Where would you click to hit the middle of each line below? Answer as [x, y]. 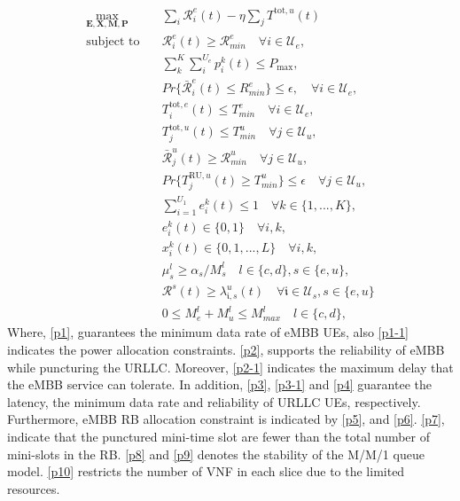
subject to [113, 42]
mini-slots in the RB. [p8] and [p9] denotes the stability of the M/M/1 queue [216, 454]
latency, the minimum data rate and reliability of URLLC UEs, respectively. [214, 401]
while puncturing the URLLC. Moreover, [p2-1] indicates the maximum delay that [230, 367]
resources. [34, 488]
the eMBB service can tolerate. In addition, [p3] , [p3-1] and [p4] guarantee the [219, 384]
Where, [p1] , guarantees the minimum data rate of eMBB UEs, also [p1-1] [208, 332]
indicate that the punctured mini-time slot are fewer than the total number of [219, 436]
